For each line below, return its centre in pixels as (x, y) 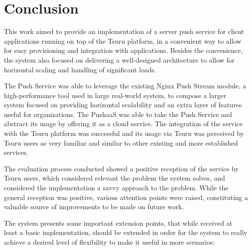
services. (16, 152)
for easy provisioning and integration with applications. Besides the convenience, (123, 50)
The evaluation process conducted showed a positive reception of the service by (121, 168)
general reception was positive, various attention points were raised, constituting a (126, 197)
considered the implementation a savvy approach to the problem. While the (116, 188)
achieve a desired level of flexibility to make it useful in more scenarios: (110, 242)
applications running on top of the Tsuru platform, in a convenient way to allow (123, 41)
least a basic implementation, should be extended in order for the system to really (126, 232)
